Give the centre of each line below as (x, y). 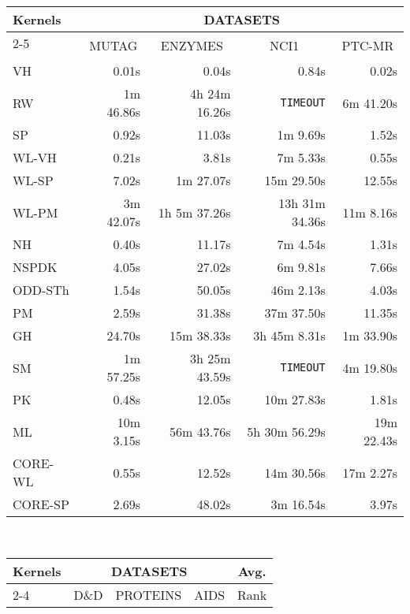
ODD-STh (41, 290)
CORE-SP (41, 504)
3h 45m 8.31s (289, 335)
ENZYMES (192, 45)
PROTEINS (149, 594)
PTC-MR (368, 45)
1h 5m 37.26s (194, 212)
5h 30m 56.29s (286, 431)
